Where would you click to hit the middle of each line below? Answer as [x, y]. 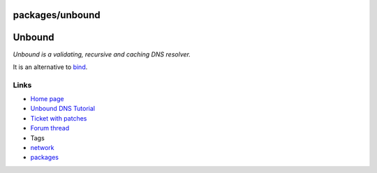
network [42, 148]
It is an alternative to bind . [50, 67]
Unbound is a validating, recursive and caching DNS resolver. [102, 54]
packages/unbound [57, 15]
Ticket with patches [59, 118]
